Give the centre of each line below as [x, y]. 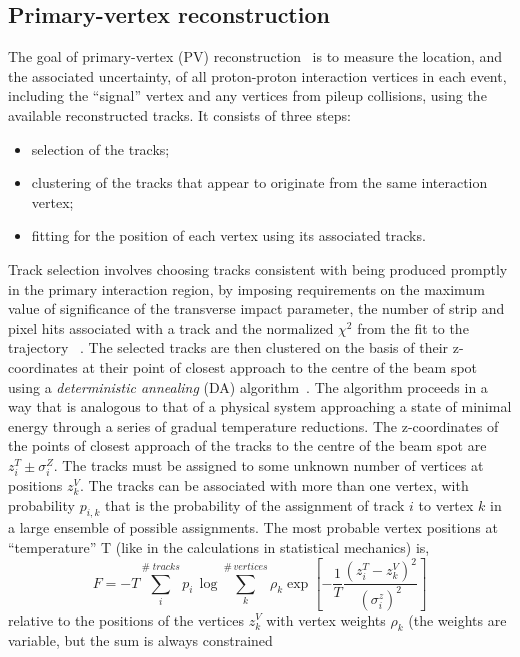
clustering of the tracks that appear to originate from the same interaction [259, 182]
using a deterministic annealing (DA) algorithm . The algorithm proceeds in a [248, 386]
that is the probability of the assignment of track [255, 504]
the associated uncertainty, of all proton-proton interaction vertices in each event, [257, 75]
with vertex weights [326, 619]
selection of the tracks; [100, 148]
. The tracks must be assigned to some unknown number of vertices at [268, 464]
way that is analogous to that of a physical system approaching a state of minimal [260, 406]
